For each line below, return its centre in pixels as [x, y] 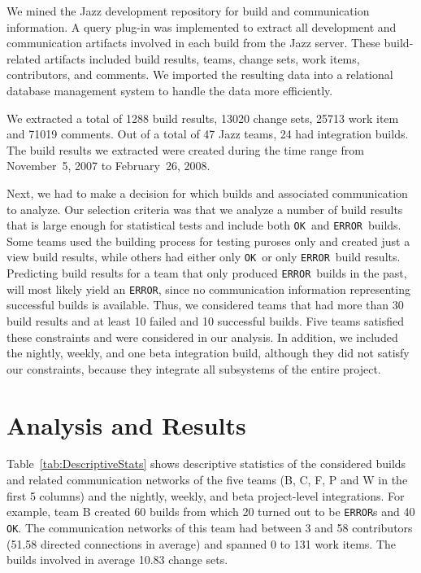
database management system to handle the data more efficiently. [170, 90]
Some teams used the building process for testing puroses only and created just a [208, 241]
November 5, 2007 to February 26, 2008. [109, 166]
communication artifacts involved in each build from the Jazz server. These [193, 43]
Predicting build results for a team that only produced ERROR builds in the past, [207, 273]
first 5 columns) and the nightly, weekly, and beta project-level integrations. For [206, 495]
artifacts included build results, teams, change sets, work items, [202, 58]
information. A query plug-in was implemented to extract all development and [202, 26]
